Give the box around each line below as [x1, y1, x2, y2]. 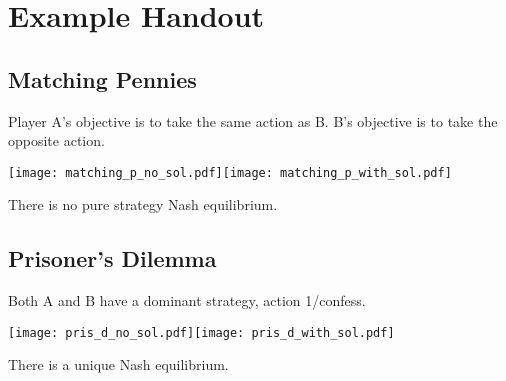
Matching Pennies [8, 63, 197, 94]
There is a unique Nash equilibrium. [8, 354, 229, 375]
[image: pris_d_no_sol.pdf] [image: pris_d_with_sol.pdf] [8, 325, 395, 340]
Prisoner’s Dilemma [8, 243, 217, 274]
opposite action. [8, 130, 105, 151]
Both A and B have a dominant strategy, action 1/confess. [8, 290, 366, 311]
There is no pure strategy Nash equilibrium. [8, 194, 278, 215]
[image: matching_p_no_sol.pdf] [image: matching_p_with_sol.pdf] [8, 165, 452, 180]
